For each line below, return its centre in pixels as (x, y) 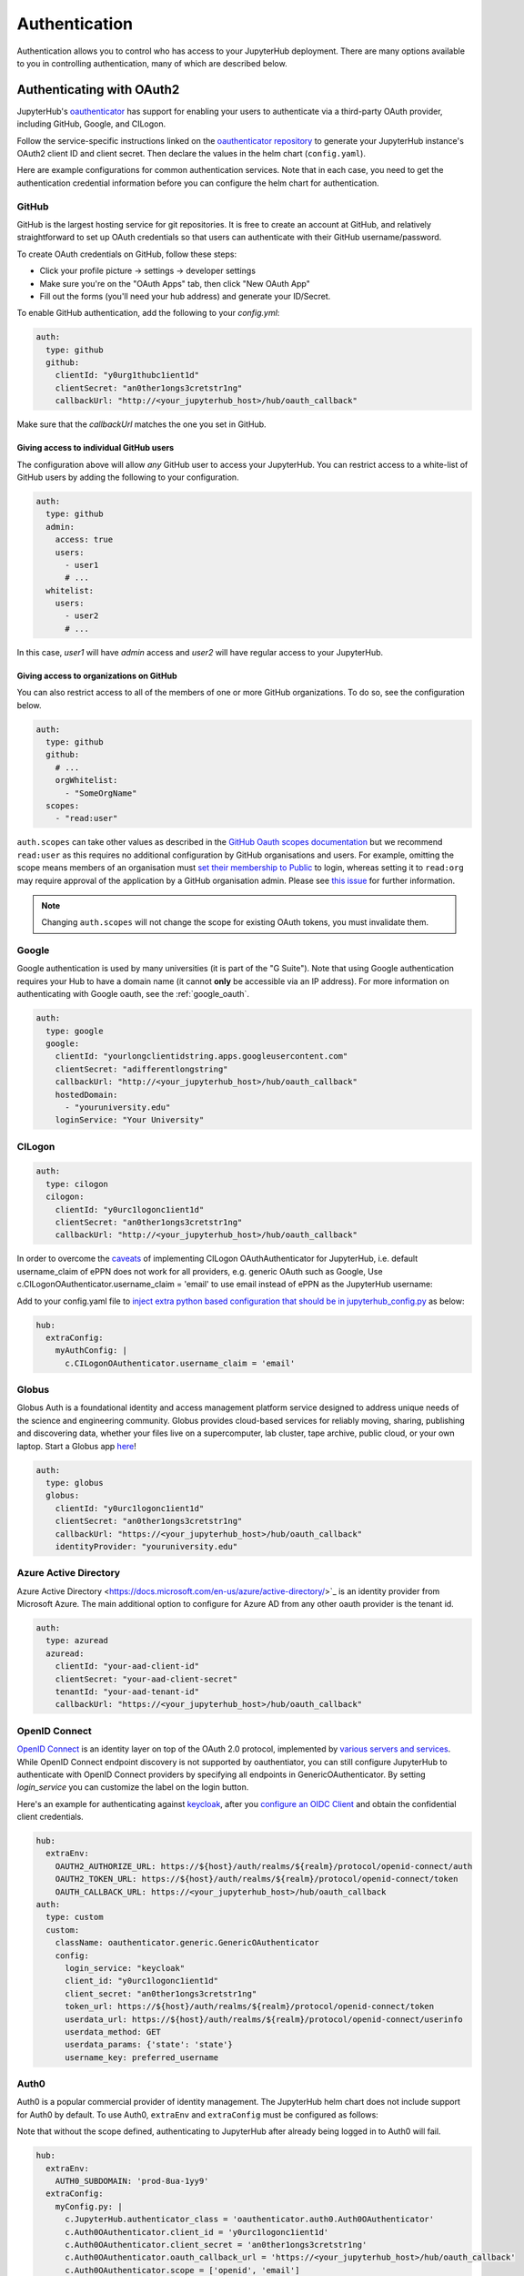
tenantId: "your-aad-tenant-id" (127, 1692)
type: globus (75, 1483)
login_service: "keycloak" (125, 1968)
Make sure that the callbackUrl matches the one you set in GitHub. (142, 424)
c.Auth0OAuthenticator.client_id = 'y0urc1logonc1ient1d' (197, 2232)
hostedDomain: (86, 1094)
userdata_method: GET (113, 2032)
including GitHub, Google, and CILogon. (91, 124)
